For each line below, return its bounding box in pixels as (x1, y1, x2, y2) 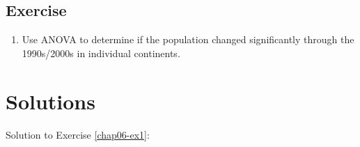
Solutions (6, 86, 95, 115)
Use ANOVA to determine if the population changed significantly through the (22, 32, 354, 47)
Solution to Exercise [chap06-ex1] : (6, 127, 150, 141)
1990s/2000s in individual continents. (22, 45, 180, 60)
